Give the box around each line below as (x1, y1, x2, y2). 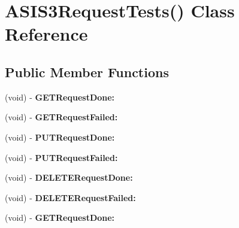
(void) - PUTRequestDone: (5, 130, 115, 143)
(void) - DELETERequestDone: (5, 171, 133, 184)
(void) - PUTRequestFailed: (5, 151, 118, 163)
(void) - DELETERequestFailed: (5, 191, 136, 203)
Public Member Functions (5, 62, 169, 81)
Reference (5, 22, 88, 46)
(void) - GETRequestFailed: (5, 111, 118, 123)
